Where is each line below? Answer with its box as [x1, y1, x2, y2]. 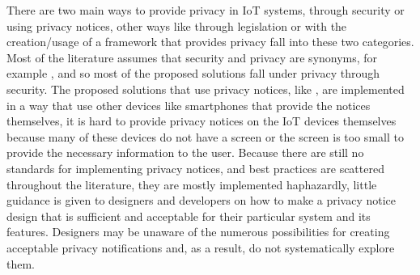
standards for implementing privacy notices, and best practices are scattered [6, 159, 384, 176]
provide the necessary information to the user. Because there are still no [6, 144, 364, 161]
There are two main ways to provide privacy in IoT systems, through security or [6, 2, 405, 18]
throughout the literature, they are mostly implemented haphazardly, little [6, 176, 377, 192]
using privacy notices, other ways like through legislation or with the [6, 17, 347, 34]
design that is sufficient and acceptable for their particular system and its [6, 207, 371, 224]
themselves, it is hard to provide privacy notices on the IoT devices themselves [6, 112, 397, 129]
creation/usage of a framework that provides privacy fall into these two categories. [6, 33, 414, 50]
